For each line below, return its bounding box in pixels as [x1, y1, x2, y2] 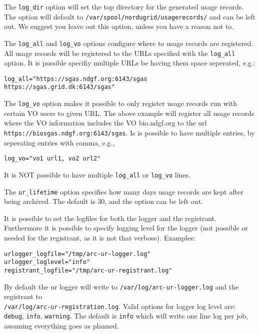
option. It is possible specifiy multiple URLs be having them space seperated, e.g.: [4, 57, 255, 68]
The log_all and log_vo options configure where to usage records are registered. [4, 37, 253, 48]
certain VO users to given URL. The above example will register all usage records [4, 107, 254, 118]
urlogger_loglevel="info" [4, 258, 90, 266]
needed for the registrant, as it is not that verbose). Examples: [4, 232, 195, 242]
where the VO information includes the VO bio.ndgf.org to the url [4, 117, 207, 128]
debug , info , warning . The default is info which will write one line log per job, [4, 310, 248, 321]
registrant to [4, 291, 42, 301]
